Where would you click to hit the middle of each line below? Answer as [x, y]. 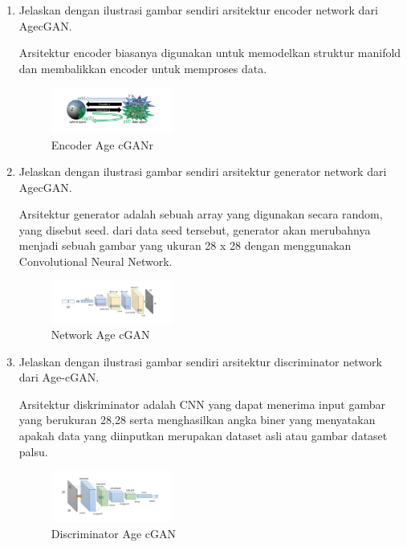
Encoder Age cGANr [102, 144]
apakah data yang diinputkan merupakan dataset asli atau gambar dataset [203, 435]
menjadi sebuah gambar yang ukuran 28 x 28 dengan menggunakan [185, 245]
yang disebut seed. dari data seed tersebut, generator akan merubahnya [195, 229]
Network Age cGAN [100, 334]
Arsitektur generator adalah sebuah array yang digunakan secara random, [201, 214]
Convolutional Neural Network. [96, 261]
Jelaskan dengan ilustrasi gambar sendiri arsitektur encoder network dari [198, 10]
